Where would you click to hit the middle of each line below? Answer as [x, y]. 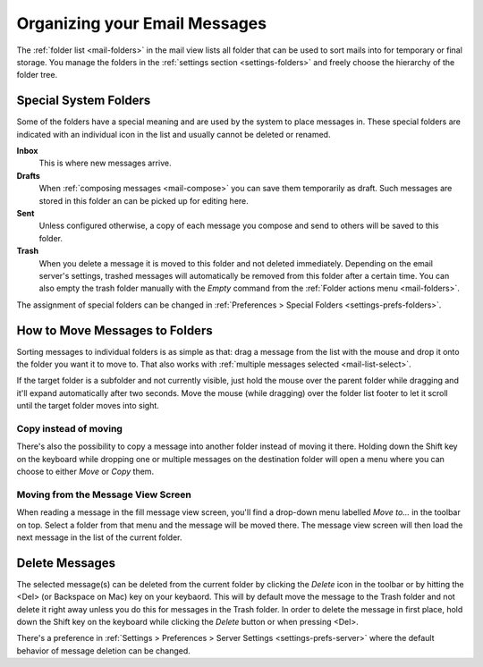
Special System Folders [84, 101]
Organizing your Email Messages [142, 23]
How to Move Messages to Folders [115, 330]
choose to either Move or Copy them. [85, 472]
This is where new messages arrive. [105, 163]
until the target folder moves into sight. [88, 406]
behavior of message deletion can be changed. [104, 650]
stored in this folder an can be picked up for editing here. [144, 200]
